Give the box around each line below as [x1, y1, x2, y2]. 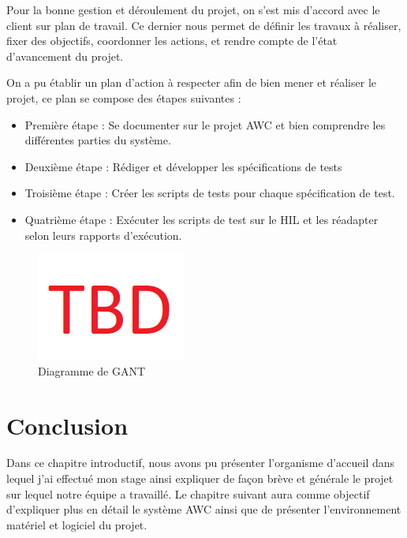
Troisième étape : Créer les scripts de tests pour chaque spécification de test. [24, 185, 395, 201]
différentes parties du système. [24, 132, 171, 148]
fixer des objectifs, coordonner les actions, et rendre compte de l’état [6, 32, 338, 49]
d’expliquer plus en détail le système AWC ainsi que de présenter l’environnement [6, 501, 401, 517]
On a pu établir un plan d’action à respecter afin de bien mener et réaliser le [6, 74, 376, 91]
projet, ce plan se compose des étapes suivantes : [6, 89, 241, 106]
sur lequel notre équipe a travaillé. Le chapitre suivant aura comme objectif [6, 485, 370, 502]
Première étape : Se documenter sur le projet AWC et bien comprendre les [24, 116, 386, 133]
